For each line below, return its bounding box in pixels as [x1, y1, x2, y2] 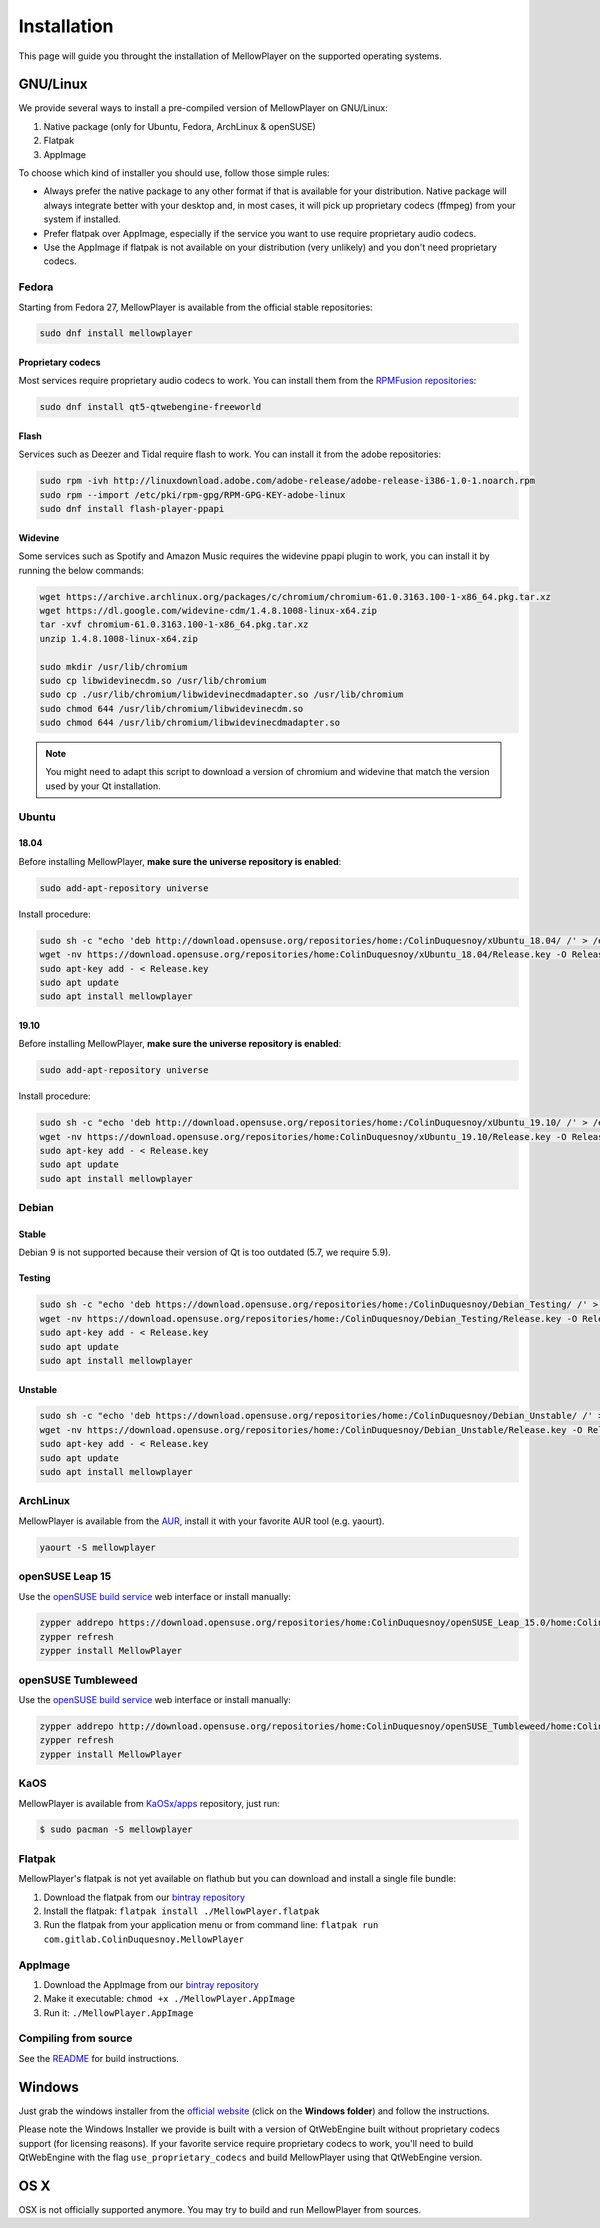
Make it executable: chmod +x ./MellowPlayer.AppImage [43, 1993, 295, 2005]
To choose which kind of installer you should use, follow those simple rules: [18, 167, 330, 179]
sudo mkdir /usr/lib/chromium [39, 661, 188, 672]
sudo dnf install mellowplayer [39, 328, 194, 339]
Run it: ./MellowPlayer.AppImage [43, 2006, 194, 2019]
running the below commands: [18, 564, 144, 576]
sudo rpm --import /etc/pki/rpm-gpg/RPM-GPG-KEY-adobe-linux [39, 489, 346, 500]
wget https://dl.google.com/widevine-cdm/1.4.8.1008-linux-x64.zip [39, 605, 378, 616]
